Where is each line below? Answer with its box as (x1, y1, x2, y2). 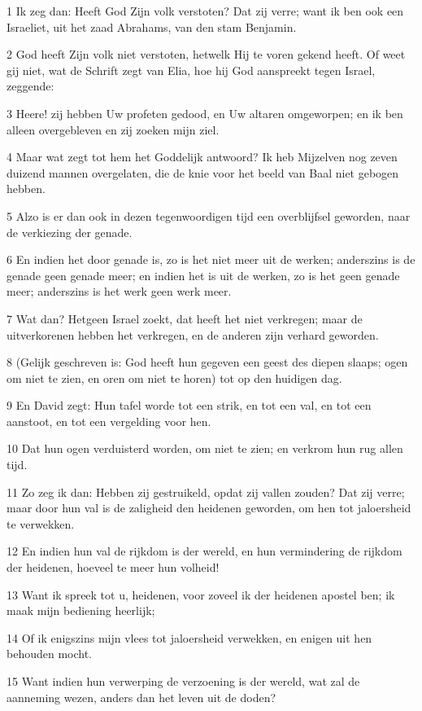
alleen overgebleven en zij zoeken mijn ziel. (7, 121, 220, 138)
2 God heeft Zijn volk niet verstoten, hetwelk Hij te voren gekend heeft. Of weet (7, 46, 406, 63)
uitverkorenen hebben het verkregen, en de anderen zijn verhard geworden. (7, 326, 379, 343)
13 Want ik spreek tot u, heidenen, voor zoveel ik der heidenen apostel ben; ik (7, 586, 395, 603)
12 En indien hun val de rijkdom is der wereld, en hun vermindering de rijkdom (7, 542, 402, 560)
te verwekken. (7, 515, 75, 532)
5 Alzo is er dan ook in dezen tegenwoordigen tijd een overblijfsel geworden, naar (7, 207, 411, 224)
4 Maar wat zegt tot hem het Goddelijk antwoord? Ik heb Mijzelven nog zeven (7, 148, 398, 165)
